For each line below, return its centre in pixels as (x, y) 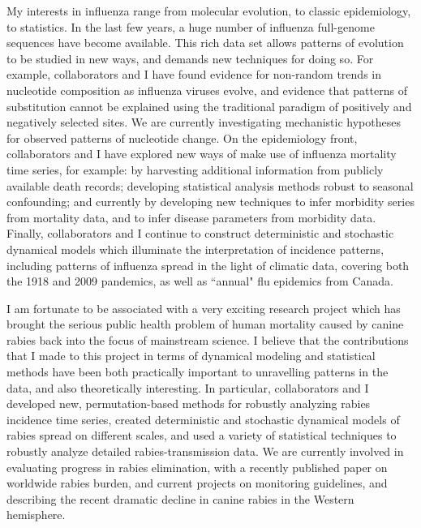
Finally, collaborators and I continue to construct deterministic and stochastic (200, 233)
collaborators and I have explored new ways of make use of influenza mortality (202, 154)
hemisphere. (36, 515)
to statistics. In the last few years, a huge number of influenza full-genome (191, 26)
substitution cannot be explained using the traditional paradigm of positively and (209, 106)
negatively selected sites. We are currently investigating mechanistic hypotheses (204, 122)
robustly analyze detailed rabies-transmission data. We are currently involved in (205, 451)
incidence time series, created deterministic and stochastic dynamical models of (203, 419)
